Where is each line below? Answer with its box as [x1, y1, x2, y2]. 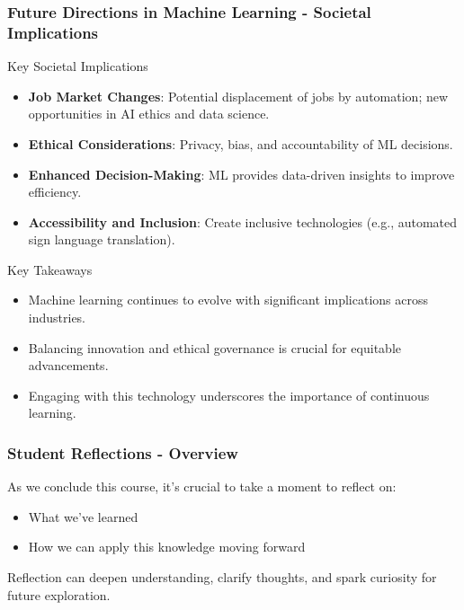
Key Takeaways [7, 260, 93, 278]
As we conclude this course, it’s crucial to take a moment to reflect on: [7, 477, 397, 496]
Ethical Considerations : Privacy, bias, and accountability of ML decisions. [28, 134, 453, 153]
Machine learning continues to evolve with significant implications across [28, 290, 428, 309]
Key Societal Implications [7, 57, 148, 75]
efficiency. [28, 182, 82, 201]
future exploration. [7, 585, 111, 604]
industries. [28, 308, 86, 327]
